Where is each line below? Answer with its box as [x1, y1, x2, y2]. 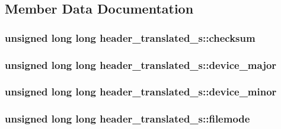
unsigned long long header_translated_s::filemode [5, 111, 250, 126]
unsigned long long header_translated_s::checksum [5, 30, 256, 45]
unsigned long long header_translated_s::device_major [5, 57, 277, 72]
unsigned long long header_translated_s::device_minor [5, 84, 277, 99]
